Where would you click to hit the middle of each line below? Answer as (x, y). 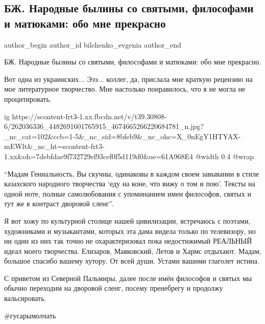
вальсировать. (25, 298)
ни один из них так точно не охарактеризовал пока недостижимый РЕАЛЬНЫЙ (128, 241)
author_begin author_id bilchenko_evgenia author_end (93, 44)
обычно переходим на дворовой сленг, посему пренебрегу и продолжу (114, 288)
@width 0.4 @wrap (225, 156)
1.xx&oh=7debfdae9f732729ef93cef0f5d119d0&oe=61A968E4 (99, 156)
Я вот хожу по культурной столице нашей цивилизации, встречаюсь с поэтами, (127, 220)
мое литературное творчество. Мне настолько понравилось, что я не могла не (125, 89)
